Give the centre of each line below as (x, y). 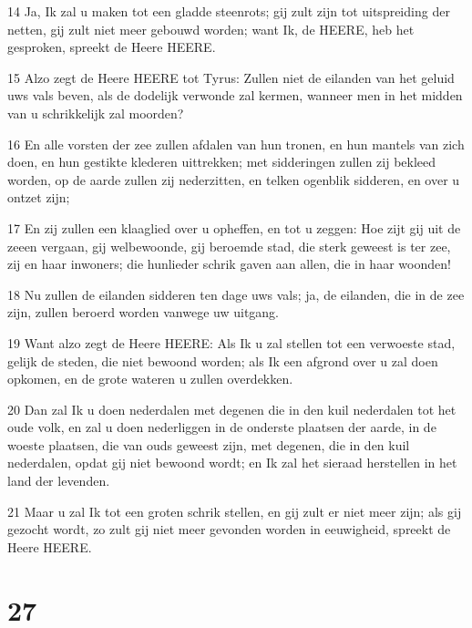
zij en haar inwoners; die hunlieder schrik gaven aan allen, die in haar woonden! (229, 264)
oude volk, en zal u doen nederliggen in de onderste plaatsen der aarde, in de (222, 427)
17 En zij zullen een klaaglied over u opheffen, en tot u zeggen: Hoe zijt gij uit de (234, 227)
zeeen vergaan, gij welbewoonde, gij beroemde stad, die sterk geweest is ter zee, (229, 246)
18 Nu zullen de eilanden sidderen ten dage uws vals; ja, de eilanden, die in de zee (236, 294)
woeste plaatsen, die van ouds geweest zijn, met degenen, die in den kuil (209, 444)
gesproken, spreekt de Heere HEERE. (112, 47)
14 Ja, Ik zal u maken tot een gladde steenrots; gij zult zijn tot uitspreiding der (229, 11)
